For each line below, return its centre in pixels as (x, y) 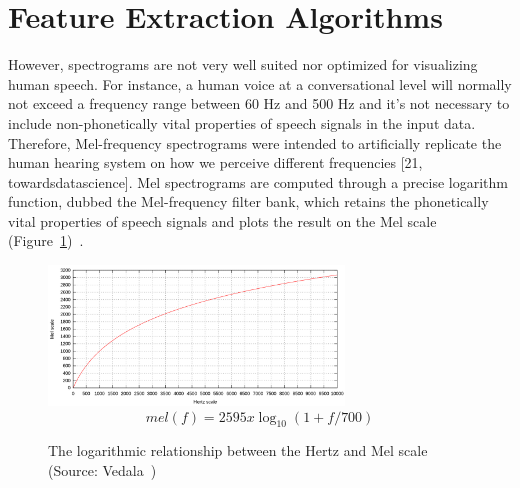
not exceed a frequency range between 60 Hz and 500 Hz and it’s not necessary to (259, 103)
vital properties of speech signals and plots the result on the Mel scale (222, 220)
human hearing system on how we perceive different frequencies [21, (215, 162)
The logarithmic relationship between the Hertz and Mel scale (238, 450)
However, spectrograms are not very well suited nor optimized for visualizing (243, 64)
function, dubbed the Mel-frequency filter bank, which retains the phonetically (248, 201)
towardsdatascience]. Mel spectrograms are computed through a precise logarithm (258, 181)
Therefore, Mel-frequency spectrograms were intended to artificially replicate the (255, 142)
